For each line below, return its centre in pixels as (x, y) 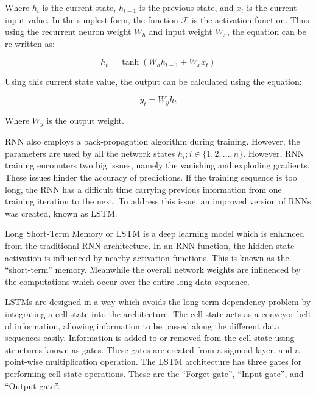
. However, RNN (274, 153)
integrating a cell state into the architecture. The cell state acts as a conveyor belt (158, 313)
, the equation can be (267, 31)
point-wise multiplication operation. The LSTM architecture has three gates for (153, 362)
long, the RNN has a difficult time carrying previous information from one (143, 189)
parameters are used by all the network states (90, 153)
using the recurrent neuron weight (68, 31)
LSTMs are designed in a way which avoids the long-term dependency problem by (158, 302)
